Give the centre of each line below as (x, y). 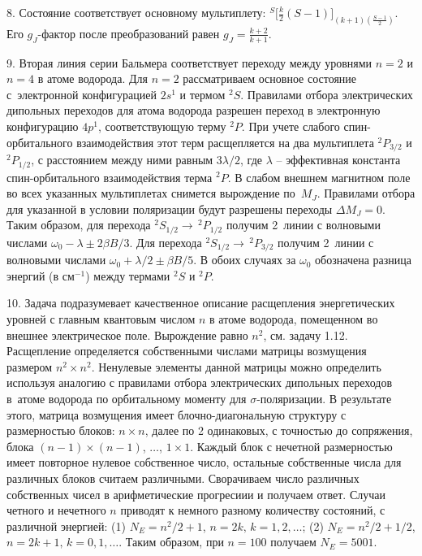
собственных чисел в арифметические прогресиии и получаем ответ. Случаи (196, 494)
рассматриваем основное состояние (270, 78)
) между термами (128, 275)
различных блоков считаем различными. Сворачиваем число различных (183, 478)
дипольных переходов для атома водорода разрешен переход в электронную (194, 110)
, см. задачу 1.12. (306, 334)
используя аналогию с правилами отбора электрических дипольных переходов (200, 382)
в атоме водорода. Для (93, 78)
